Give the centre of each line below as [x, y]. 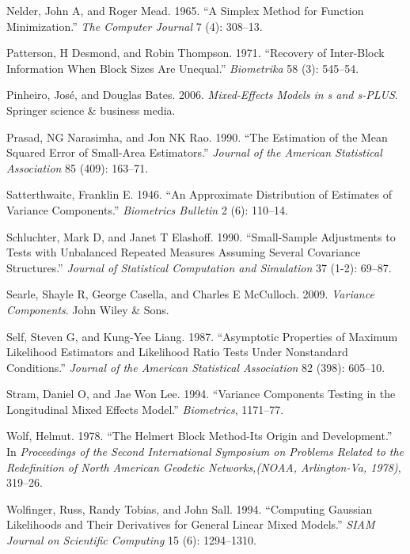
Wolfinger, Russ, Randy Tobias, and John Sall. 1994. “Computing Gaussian [190, 508]
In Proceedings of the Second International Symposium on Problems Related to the [205, 452]
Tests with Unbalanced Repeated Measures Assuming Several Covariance [184, 252]
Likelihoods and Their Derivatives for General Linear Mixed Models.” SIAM [191, 524]
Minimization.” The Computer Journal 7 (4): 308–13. [135, 26]
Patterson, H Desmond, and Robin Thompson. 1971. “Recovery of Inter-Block [196, 53]
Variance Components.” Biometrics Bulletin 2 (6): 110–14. [147, 209]
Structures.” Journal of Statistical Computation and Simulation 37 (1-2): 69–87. [199, 267]
